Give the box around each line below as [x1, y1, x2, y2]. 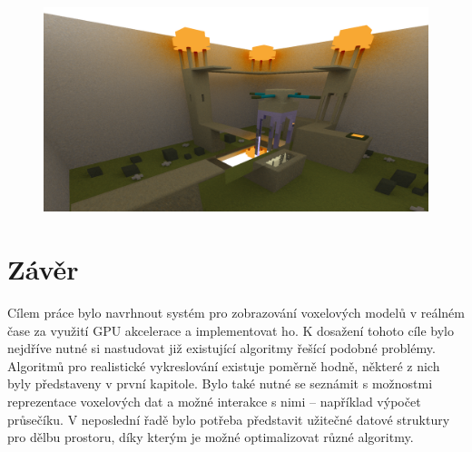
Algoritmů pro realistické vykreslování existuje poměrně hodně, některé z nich [7, 356, 440, 375]
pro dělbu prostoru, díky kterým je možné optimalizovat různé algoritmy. [7, 427, 414, 447]
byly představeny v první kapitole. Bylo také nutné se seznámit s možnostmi [7, 374, 433, 393]
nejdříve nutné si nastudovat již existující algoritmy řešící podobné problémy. [7, 339, 436, 358]
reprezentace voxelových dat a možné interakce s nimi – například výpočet [7, 391, 421, 410]
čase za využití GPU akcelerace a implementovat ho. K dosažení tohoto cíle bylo [7, 320, 454, 339]
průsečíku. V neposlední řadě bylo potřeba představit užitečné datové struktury [7, 409, 450, 428]
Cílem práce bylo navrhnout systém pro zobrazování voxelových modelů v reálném [7, 302, 465, 321]
